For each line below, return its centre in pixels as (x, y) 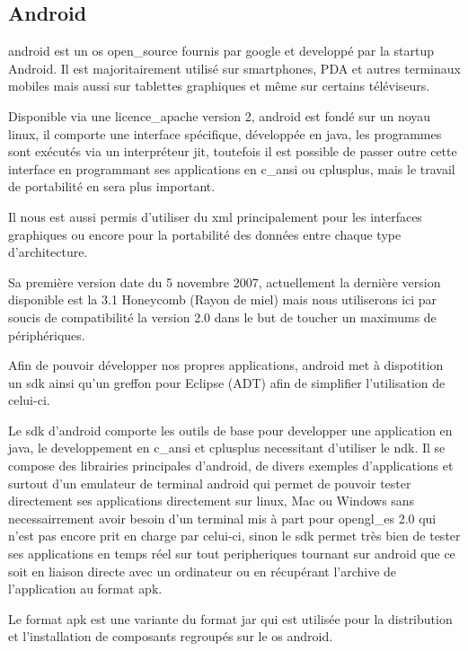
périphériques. (47, 334)
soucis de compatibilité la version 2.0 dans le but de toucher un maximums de (222, 317)
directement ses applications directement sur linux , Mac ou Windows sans (212, 501)
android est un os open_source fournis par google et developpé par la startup (221, 51)
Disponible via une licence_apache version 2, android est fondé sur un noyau (220, 115)
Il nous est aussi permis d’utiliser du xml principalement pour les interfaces (215, 216)
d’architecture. (48, 252)
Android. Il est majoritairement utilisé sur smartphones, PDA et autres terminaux (234, 68)
